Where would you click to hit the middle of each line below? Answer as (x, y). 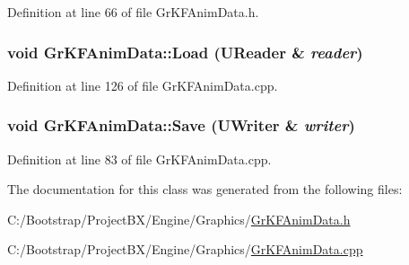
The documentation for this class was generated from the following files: (205, 189)
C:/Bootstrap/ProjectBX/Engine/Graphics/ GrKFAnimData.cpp (185, 249)
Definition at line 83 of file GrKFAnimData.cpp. (139, 159)
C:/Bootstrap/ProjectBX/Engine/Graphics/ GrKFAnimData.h (179, 219)
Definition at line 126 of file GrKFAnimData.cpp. (143, 85)
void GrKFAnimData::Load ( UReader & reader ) (185, 52)
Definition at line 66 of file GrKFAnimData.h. (133, 12)
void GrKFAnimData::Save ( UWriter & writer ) (181, 125)
